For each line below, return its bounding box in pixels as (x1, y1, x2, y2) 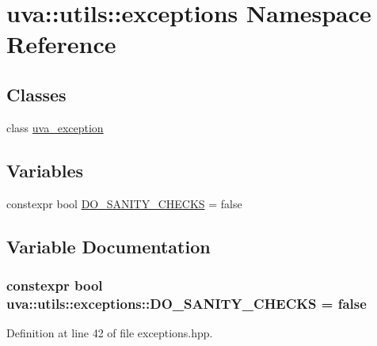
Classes (6, 82, 67, 106)
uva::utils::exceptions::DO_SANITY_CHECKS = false (6, 293, 367, 313)
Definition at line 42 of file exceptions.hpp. (6, 325, 213, 341)
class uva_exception (6, 119, 104, 135)
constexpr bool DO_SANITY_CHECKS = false (6, 195, 242, 211)
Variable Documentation (6, 234, 211, 258)
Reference (6, 28, 116, 60)
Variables (6, 158, 84, 182)
